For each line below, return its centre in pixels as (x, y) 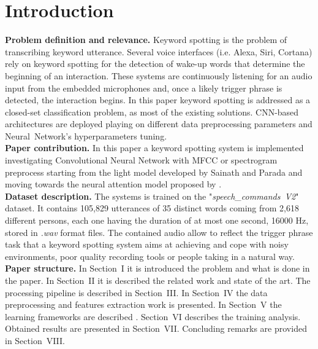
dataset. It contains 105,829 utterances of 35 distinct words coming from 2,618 (152, 208)
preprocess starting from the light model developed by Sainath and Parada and (154, 172)
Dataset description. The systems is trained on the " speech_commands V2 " (152, 196)
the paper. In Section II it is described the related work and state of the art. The (158, 280)
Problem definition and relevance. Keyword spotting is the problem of (146, 40)
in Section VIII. (35, 340)
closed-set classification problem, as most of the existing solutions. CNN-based (152, 112)
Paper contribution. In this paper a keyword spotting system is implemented (154, 148)
